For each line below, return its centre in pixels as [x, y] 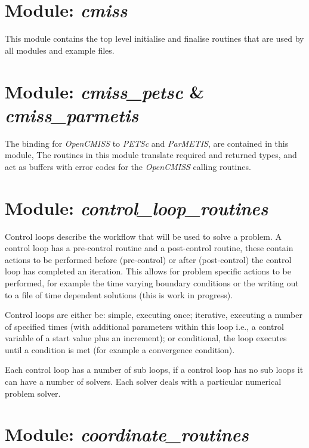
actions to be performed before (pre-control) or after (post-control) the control [148, 259]
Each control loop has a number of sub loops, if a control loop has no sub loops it [154, 370]
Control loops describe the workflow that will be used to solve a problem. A [143, 236]
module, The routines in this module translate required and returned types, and [151, 155]
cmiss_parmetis [72, 115]
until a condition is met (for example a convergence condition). [120, 349]
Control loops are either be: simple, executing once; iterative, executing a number [154, 315]
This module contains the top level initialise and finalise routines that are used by [154, 38]
